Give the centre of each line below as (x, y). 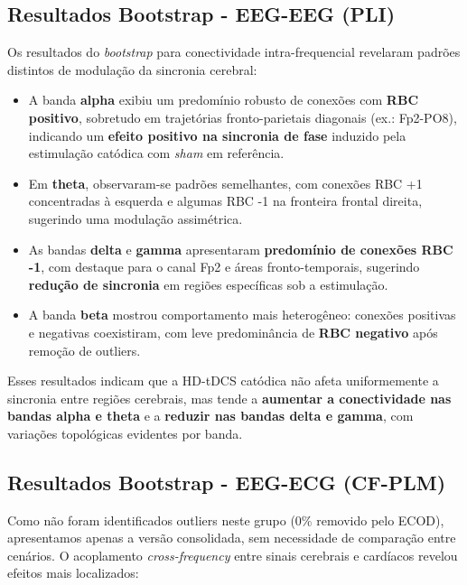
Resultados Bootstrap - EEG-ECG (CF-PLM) (227, 482)
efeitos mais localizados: (73, 573)
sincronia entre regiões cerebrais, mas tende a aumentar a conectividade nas (229, 398)
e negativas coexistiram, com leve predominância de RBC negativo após (233, 332)
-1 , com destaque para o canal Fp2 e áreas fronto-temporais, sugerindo (224, 267)
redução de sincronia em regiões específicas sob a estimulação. (208, 284)
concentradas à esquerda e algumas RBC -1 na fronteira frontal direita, (225, 201)
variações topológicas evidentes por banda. (125, 433)
